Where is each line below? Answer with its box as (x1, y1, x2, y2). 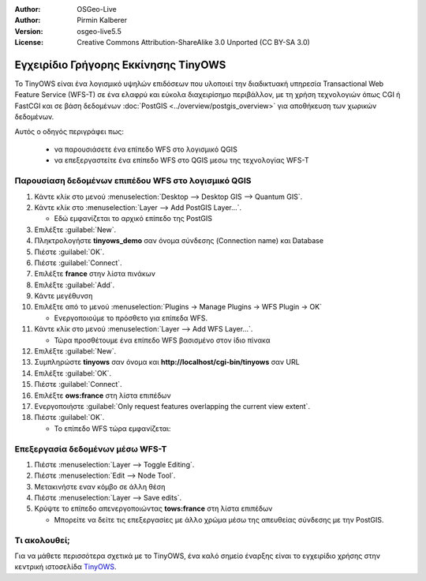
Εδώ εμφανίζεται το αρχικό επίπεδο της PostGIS (54, 214, 213, 223)
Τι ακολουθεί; (14, 534, 70, 545)
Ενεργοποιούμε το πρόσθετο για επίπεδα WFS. (54, 313, 208, 323)
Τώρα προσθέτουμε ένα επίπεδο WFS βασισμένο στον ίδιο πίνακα (54, 335, 271, 345)
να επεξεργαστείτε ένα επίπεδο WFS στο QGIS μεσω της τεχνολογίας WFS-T (54, 156, 309, 165)
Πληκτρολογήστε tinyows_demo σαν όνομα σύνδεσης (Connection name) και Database (34, 236, 323, 246)
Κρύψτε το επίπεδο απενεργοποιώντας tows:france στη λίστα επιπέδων (34, 504, 273, 513)
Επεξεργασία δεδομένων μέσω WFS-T (14, 443, 167, 454)
